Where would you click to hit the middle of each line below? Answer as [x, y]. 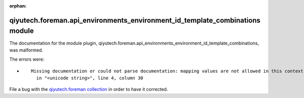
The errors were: [27, 59]
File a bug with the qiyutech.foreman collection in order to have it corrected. [89, 89]
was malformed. [26, 50]
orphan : [18, 6]
